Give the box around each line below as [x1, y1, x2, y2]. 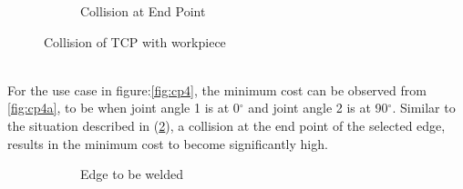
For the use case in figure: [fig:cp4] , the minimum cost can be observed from [7, 80, 427, 99]
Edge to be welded [80, 164, 183, 184]
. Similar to [392, 98, 456, 117]
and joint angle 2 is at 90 [248, 98, 388, 117]
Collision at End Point [80, 2, 206, 20]
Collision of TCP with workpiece [44, 32, 226, 51]
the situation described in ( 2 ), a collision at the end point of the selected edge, [7, 115, 446, 134]
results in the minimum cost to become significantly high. [7, 134, 328, 153]
